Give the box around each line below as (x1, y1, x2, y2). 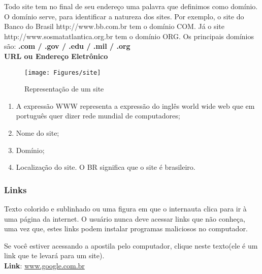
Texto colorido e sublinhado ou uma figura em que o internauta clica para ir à (4, 203, 247, 214)
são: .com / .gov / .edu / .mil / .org (4, 41, 130, 51)
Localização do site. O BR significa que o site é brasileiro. (16, 162, 195, 172)
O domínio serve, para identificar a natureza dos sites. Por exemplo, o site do (4, 11, 244, 21)
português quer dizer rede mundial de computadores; (16, 110, 180, 121)
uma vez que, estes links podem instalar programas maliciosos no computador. (4, 223, 248, 234)
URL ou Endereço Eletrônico (4, 50, 108, 61)
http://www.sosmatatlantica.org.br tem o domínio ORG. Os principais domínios (4, 31, 254, 41)
